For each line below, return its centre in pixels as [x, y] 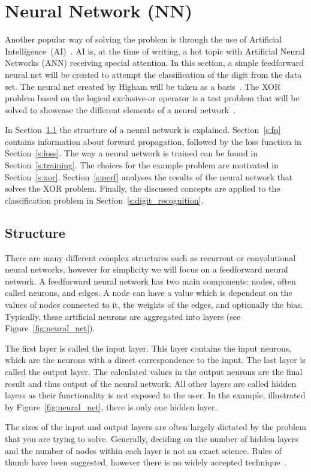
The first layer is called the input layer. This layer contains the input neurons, [148, 348]
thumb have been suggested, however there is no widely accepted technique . [146, 462]
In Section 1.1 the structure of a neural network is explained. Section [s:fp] [143, 130]
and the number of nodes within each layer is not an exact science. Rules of [143, 450]
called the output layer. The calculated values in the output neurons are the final [154, 371]
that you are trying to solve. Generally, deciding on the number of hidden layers [152, 438]
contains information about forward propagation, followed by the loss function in [153, 141]
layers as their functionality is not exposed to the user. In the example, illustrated [155, 395]
